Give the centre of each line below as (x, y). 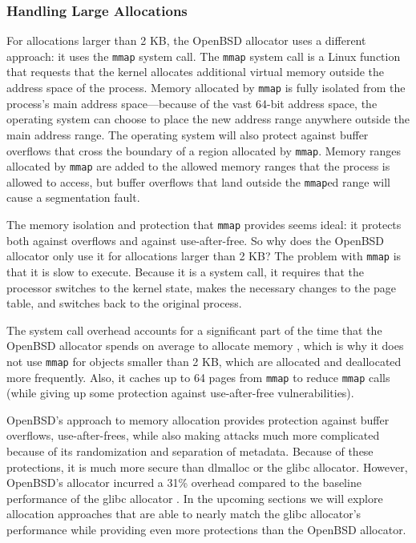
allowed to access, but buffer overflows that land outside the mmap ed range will (198, 181)
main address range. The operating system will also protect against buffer (188, 134)
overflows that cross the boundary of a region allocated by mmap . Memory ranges (204, 150)
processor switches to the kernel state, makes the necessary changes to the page (202, 287)
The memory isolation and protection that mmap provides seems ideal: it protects (204, 225)
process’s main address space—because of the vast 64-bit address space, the (192, 103)
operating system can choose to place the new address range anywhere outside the (208, 119)
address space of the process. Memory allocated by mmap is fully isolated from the (206, 88)
